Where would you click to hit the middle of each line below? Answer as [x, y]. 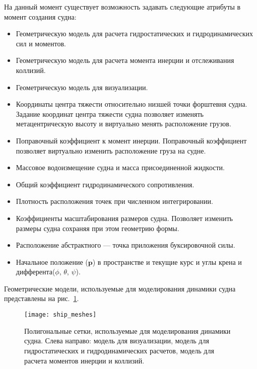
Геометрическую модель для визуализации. [82, 87]
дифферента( [36, 272]
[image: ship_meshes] [60, 315]
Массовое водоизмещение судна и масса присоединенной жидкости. [120, 167]
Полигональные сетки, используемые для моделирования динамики [127, 330]
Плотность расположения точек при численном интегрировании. [114, 201]
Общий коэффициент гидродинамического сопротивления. [105, 184]
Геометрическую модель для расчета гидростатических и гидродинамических [135, 33]
